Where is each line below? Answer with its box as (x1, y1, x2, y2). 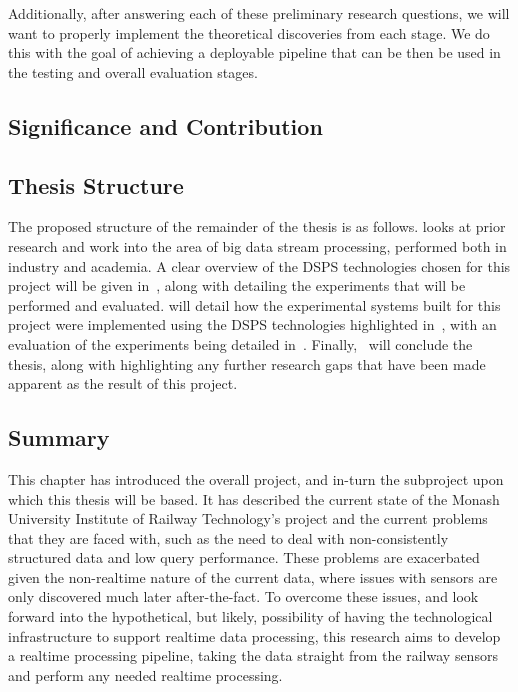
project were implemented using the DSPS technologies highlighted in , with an (8, 314, 497, 335)
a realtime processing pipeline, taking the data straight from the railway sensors (8, 645, 498, 666)
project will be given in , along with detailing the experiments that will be (8, 275, 466, 296)
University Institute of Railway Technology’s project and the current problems (8, 508, 488, 529)
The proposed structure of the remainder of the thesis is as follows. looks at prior (8, 216, 506, 237)
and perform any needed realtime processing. (8, 664, 283, 685)
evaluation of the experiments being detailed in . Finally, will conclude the (8, 333, 473, 354)
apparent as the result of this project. (8, 373, 238, 394)
